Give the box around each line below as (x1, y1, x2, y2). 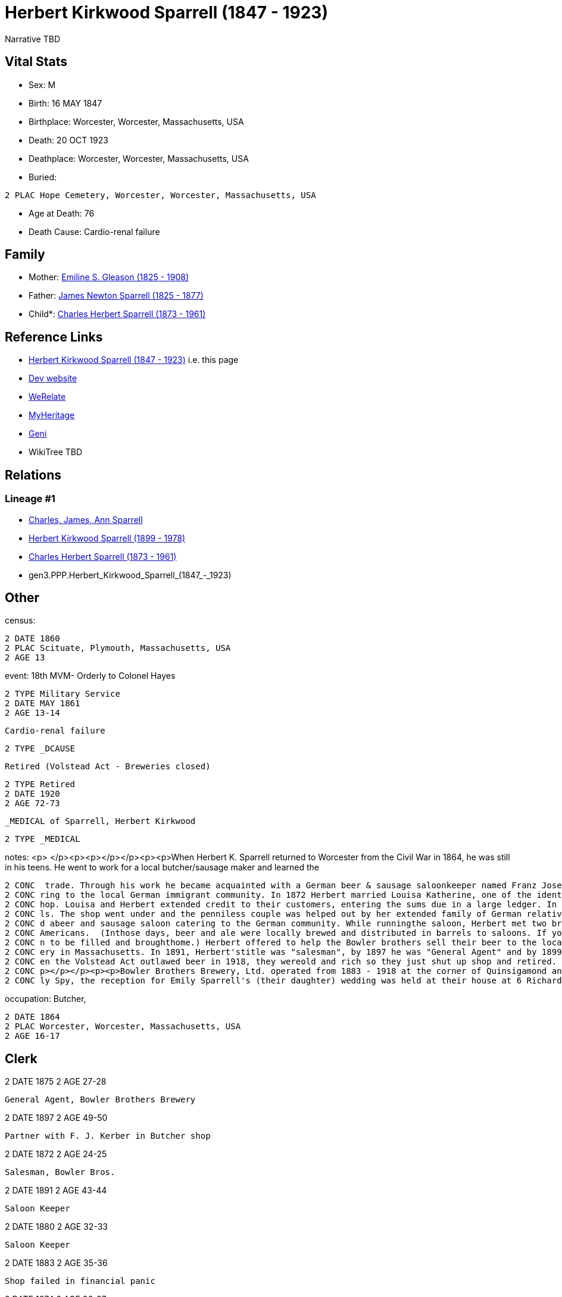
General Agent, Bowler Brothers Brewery (5, 1095, 196, 1105)
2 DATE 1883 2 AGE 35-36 (5, 1258, 108, 1268)
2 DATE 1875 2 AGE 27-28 (5, 1076, 107, 1087)
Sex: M (29, 79, 56, 90)
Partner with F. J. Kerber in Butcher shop (5, 1131, 211, 1141)
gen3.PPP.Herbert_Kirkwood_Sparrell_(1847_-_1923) (29, 569, 232, 580)
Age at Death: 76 (29, 208, 95, 218)
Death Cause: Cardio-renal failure (29, 226, 160, 237)
